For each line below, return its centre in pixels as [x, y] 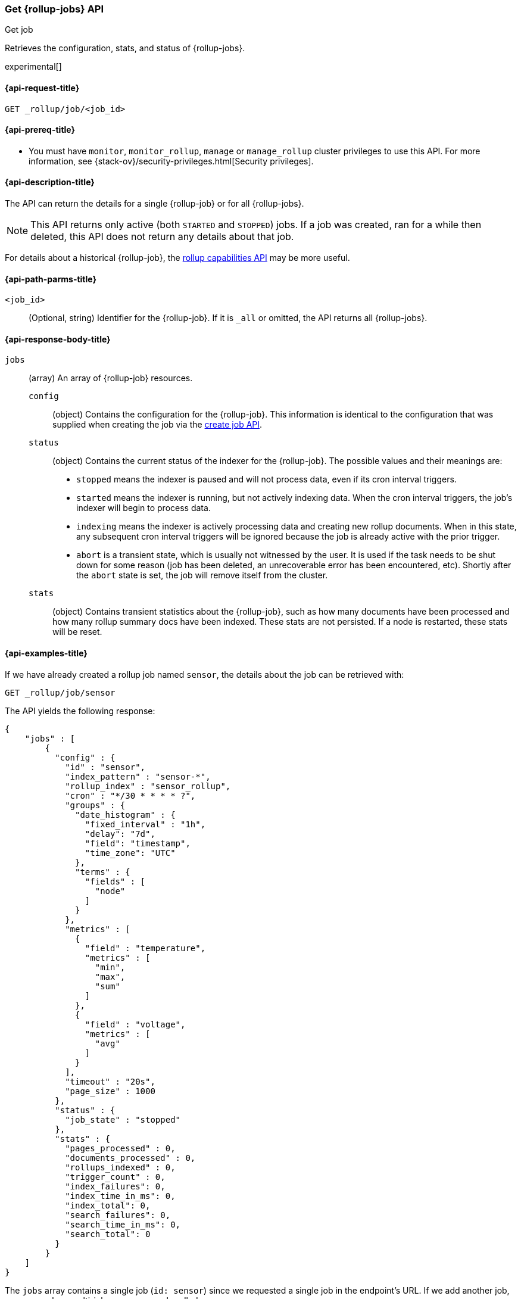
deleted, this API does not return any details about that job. [162, 237]
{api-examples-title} [46, 653]
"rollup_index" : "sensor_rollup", [148, 786]
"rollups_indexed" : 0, [120, 1167]
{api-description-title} [50, 182]
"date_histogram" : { [125, 814]
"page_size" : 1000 [110, 1091]
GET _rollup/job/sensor [60, 692]
